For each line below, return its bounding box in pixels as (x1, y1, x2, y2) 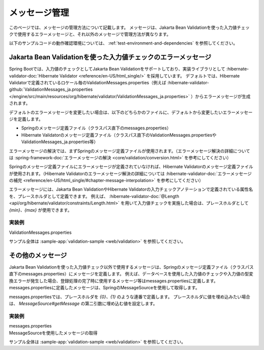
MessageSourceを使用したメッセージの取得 (9, 330, 98, 336)
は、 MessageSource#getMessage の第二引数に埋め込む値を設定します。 (9, 300, 157, 306)
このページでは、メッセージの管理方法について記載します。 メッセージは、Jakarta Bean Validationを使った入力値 (9, 25, 237, 30)
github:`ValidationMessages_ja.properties (9, 86, 93, 93)
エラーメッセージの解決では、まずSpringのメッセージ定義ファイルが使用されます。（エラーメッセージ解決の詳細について (9, 148, 250, 154)
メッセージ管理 (9, 7, 69, 18)
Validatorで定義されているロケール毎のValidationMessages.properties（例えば (9, 80, 166, 86)
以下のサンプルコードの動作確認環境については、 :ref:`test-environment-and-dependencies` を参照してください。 (9, 40, 238, 46)
